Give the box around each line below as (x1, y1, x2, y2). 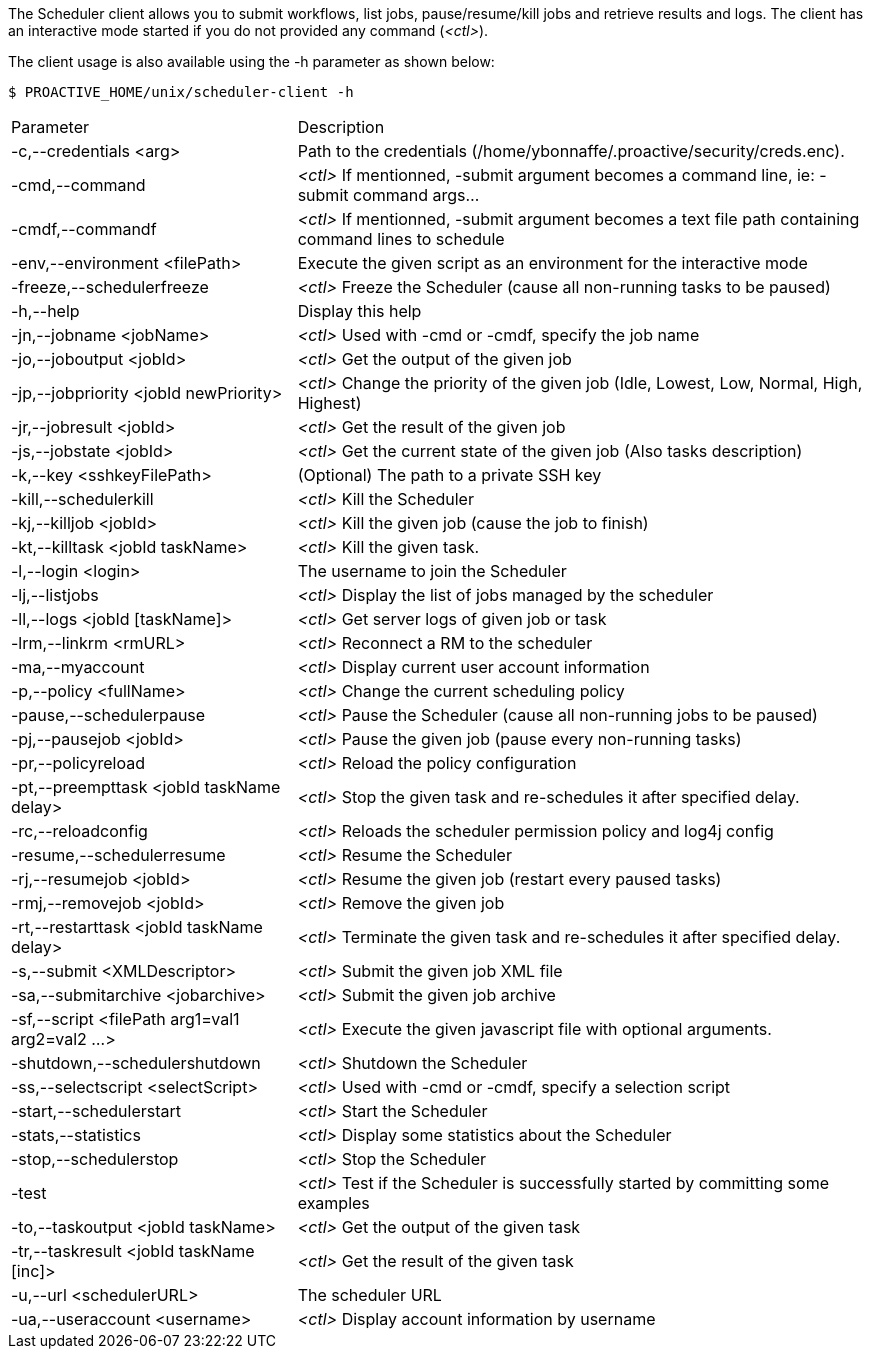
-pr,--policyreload (11, 753, 145, 773)
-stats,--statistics (11, 1125, 141, 1145)
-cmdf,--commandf (11, 219, 157, 239)
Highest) (297, 393, 362, 413)
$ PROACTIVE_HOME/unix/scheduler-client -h (8, 84, 354, 100)
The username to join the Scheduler (297, 561, 567, 581)
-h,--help (11, 301, 80, 321)
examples (297, 1193, 370, 1213)
